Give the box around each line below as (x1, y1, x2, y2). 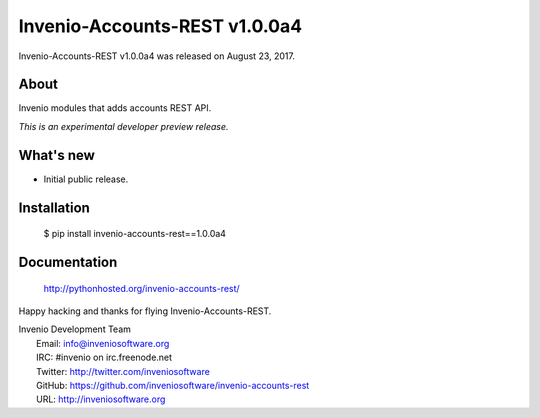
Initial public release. (43, 173, 129, 185)
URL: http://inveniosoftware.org (36, 393, 166, 405)
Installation (18, 199, 90, 216)
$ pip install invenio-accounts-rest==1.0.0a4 (43, 228, 227, 240)
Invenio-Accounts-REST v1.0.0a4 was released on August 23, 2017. (18, 50, 295, 62)
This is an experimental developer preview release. (18, 120, 229, 132)
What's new (18, 146, 95, 164)
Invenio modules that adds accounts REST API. (18, 102, 212, 114)
